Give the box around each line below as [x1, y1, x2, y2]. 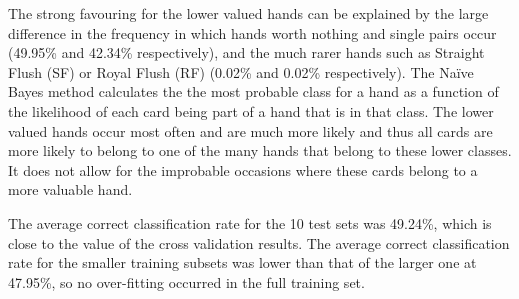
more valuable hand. [8, 179, 133, 200]
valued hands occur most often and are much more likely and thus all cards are [8, 120, 493, 141]
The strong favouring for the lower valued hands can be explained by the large [8, 3, 489, 23]
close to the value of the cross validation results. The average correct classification [8, 232, 510, 253]
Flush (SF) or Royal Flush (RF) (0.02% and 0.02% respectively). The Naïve [8, 61, 474, 82]
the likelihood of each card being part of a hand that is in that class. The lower [8, 100, 494, 121]
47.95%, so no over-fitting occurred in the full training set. [8, 271, 365, 292]
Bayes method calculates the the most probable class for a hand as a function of [8, 81, 499, 102]
